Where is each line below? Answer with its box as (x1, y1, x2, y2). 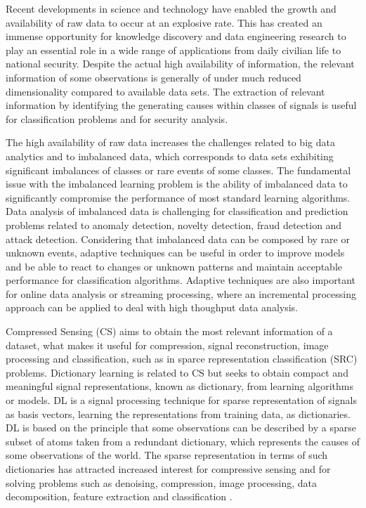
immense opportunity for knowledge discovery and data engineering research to (6, 29, 346, 44)
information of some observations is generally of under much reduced (6, 70, 301, 84)
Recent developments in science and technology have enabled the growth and (6, 1, 336, 15)
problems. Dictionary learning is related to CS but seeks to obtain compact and (6, 365, 348, 379)
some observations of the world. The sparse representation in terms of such (6, 448, 328, 462)
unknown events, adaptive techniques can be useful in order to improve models (6, 245, 345, 260)
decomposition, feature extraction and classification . (6, 489, 233, 504)
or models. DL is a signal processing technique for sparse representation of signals (6, 393, 357, 408)
